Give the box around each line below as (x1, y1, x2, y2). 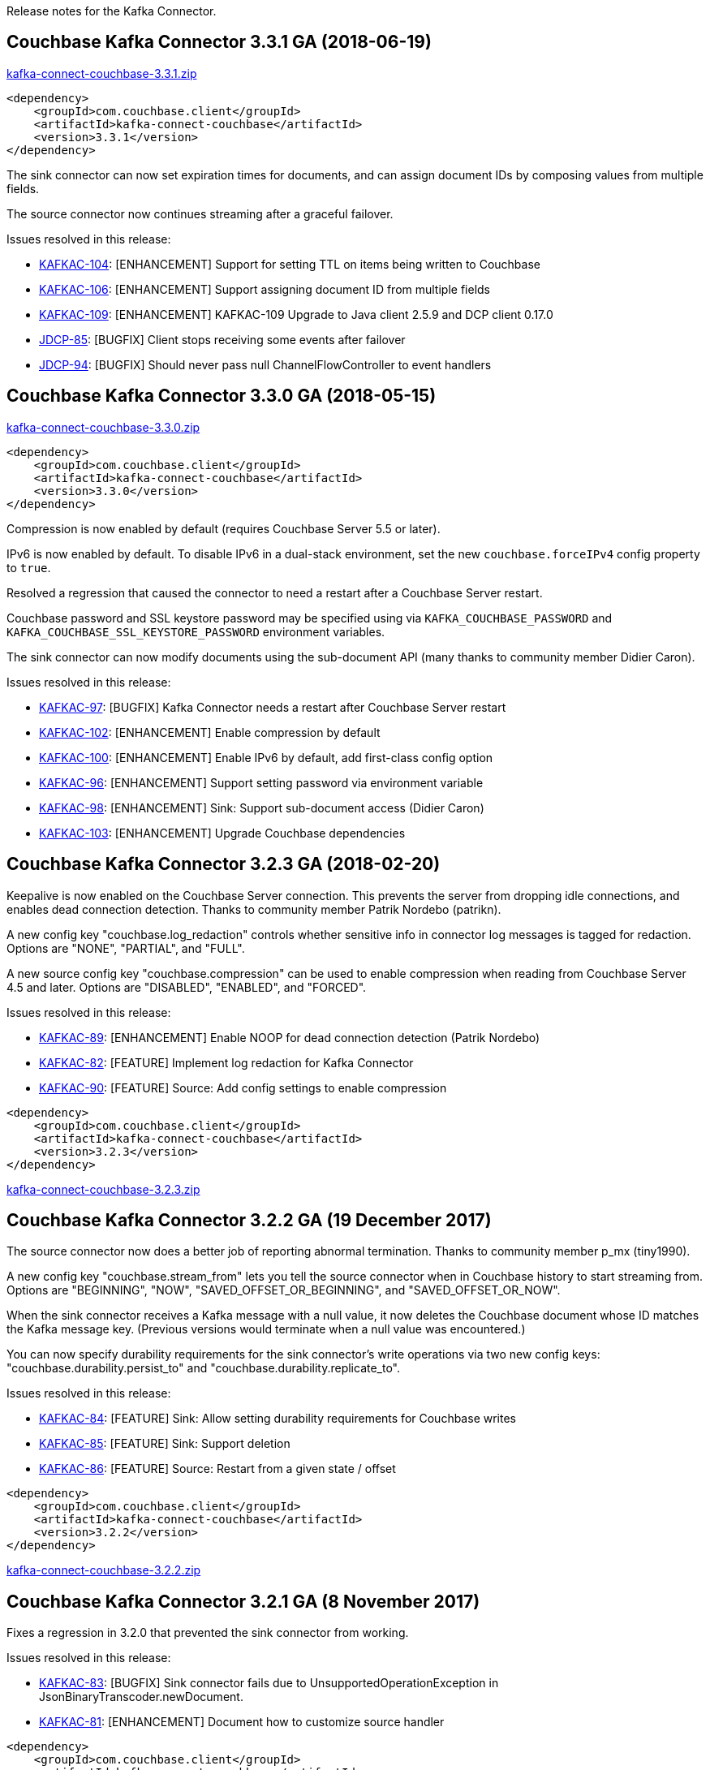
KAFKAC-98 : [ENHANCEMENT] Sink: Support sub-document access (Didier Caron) (39, 800, 484, 815)
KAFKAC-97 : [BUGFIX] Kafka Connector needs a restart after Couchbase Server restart (39, 700, 506, 714)
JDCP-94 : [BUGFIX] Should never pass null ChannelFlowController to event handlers (39, 357, 492, 372)
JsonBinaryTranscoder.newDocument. (39, 1690, 243, 1704)
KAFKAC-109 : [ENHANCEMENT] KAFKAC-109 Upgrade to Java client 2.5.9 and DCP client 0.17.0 (39, 307, 553, 321)
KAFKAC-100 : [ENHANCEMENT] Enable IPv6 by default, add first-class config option (39, 750, 493, 764)
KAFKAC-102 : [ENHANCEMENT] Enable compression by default (39, 725, 381, 739)
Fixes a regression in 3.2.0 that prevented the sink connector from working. (6, 1626, 409, 1640)
